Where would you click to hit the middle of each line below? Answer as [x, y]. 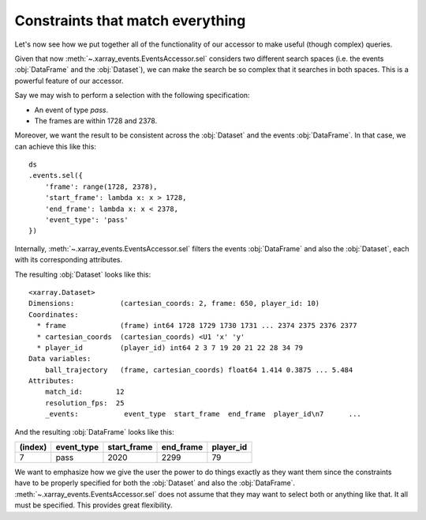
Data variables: [60, 359]
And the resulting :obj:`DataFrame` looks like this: [95, 431]
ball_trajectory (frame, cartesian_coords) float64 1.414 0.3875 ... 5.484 [199, 370]
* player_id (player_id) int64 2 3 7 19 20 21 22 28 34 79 [170, 347]
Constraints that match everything [130, 21]
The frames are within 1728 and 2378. [96, 121]
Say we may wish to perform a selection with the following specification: [132, 96]
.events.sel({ [56, 175]
